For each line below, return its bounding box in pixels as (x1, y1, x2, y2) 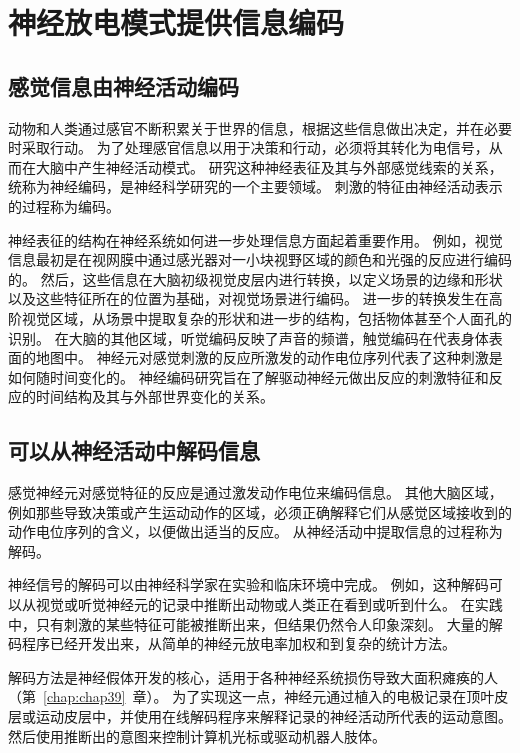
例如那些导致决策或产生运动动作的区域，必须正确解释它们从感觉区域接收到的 (8, 501, 512, 522)
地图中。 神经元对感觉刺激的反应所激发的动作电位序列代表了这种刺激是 (35, 347, 503, 368)
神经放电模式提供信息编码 (8, 2, 345, 43)
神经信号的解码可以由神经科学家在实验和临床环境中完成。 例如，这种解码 (8, 574, 489, 595)
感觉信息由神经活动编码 (8, 70, 239, 101)
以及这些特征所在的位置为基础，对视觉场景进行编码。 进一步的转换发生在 (8, 288, 489, 309)
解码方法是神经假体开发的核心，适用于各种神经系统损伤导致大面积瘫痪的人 (8, 666, 498, 687)
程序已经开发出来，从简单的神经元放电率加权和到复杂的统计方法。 (21, 633, 456, 654)
